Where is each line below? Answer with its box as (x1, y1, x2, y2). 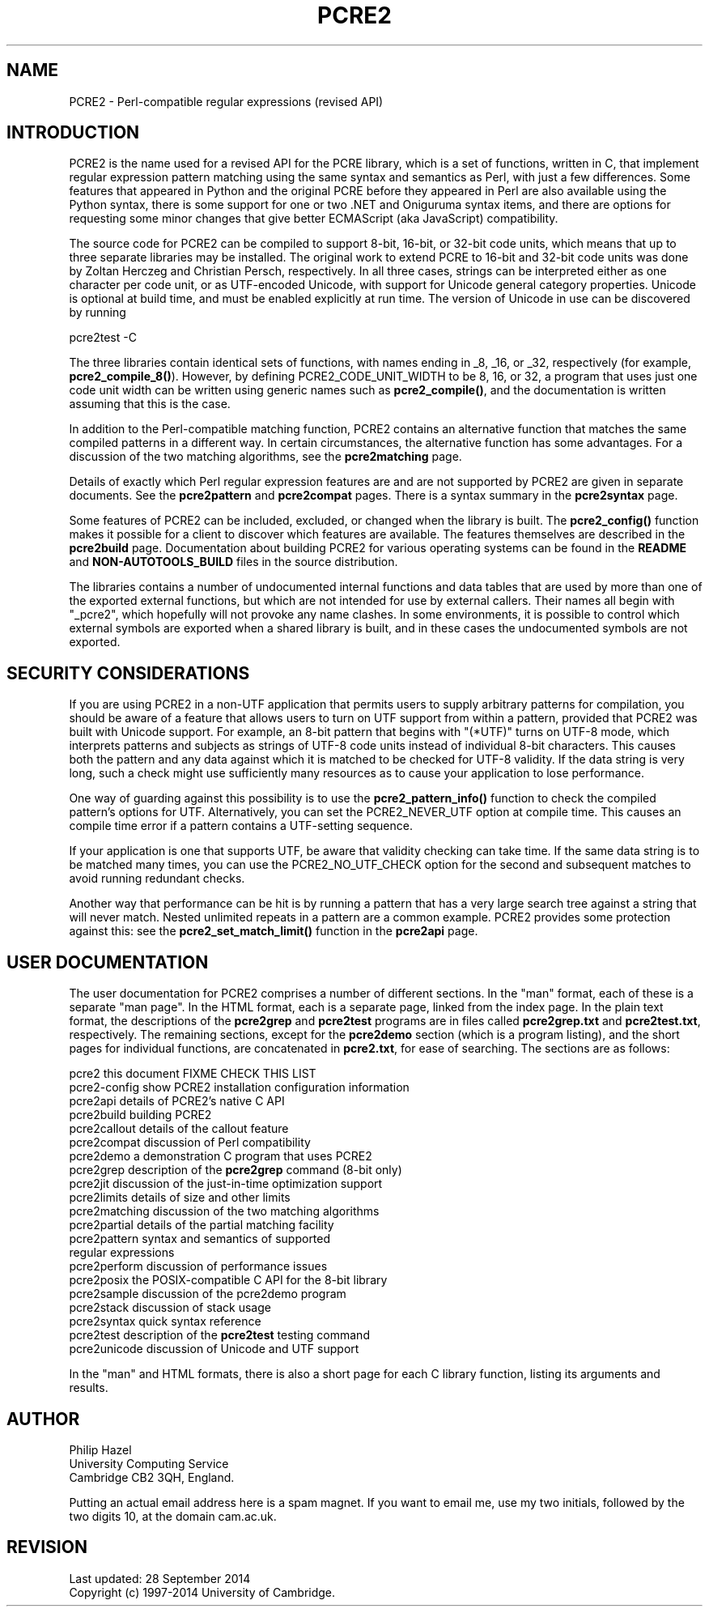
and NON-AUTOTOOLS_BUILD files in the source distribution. (69, 555, 398, 569)
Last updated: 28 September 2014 (69, 1571, 251, 1585)
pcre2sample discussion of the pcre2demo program (69, 1287, 346, 1301)
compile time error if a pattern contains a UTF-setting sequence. (69, 819, 413, 833)
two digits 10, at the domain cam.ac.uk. (69, 1509, 277, 1523)
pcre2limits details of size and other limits (69, 1190, 291, 1205)
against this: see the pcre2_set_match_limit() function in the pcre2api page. (69, 924, 478, 938)
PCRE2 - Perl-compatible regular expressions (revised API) (69, 94, 384, 109)
